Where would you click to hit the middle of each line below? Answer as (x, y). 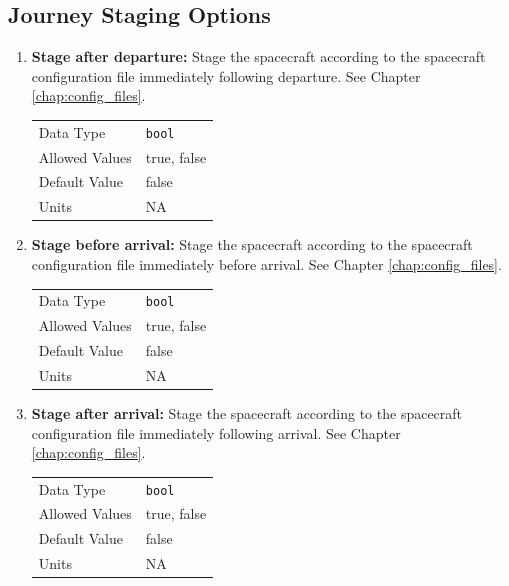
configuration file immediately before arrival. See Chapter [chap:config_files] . (266, 264)
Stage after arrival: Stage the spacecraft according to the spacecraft (247, 413)
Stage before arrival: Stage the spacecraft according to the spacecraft (252, 244)
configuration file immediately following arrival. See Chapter (216, 432)
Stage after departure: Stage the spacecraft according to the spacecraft (258, 56)
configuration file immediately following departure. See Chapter (226, 75)
